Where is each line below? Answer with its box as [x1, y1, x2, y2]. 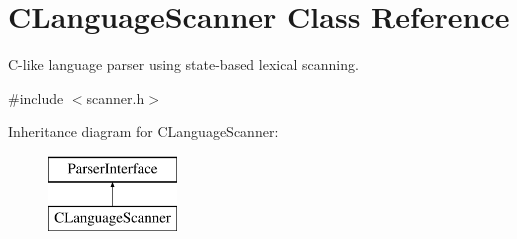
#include [8, 87, 64, 108]
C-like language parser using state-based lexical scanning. [8, 54, 359, 75]
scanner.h [86, 87, 145, 108]
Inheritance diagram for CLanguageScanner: [8, 121, 279, 142]
